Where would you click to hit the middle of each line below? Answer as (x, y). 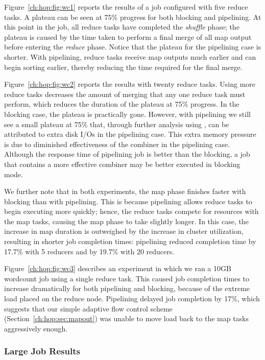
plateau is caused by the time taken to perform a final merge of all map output (128, 37)
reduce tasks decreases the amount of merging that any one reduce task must (125, 94)
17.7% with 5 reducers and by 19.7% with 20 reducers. (89, 251)
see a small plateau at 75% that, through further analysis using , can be (117, 124)
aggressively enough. (36, 328)
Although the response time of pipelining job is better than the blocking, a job (127, 154)
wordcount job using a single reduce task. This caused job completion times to (127, 278)
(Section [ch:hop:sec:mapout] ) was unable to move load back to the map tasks (127, 318)
